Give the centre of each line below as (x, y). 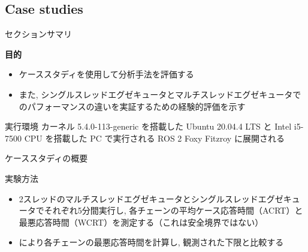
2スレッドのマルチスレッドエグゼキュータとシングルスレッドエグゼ (151, 198)
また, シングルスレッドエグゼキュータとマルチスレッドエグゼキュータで (160, 94)
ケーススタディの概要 (46, 158)
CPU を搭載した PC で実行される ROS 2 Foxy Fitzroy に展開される (154, 138)
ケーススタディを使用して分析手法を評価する (106, 74)
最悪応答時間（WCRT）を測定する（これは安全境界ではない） (141, 222)
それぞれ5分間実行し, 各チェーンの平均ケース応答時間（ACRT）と (173, 210)
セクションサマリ (38, 34)
